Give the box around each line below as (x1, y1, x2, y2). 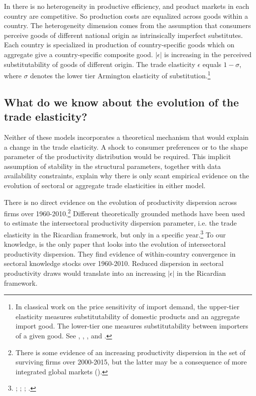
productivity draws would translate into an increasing (4, 268, 166, 278)
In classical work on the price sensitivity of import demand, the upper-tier (15, 301, 240, 312)
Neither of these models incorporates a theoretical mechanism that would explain (4, 132, 249, 142)
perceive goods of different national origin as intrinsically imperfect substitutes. (4, 30, 243, 40)
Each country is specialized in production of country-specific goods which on (4, 39, 235, 50)
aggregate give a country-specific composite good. (4, 49, 153, 59)
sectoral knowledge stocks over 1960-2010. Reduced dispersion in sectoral (4, 258, 224, 268)
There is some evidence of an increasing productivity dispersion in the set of (15, 347, 246, 357)
